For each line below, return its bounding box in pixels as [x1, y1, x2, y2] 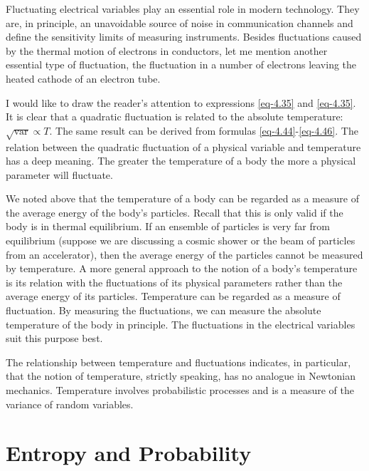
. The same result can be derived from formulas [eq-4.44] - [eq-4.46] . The [49, 123, 358, 138]
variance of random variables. [6, 396, 134, 411]
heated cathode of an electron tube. [6, 71, 161, 86]
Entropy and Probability [6, 438, 252, 467]
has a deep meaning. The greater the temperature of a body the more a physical [6, 153, 356, 168]
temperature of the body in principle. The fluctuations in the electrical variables [6, 316, 355, 331]
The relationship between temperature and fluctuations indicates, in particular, [6, 354, 351, 369]
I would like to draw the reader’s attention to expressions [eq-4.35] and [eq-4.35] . [6, 95, 356, 110]
